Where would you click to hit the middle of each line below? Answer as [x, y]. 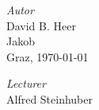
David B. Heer [41, 25]
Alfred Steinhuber [50, 98]
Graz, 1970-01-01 [48, 56]
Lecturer [26, 83]
